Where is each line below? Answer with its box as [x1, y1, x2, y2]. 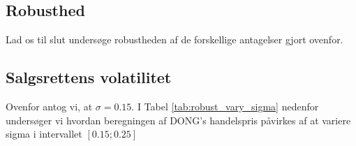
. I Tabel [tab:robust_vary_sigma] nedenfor [131, 99, 319, 113]
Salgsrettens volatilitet [6, 66, 172, 88]
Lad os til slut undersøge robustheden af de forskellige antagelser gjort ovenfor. [6, 32, 343, 47]
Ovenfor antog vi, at [6, 99, 93, 113]
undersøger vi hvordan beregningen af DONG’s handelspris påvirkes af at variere [6, 112, 351, 127]
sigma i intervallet [6, 126, 82, 141]
